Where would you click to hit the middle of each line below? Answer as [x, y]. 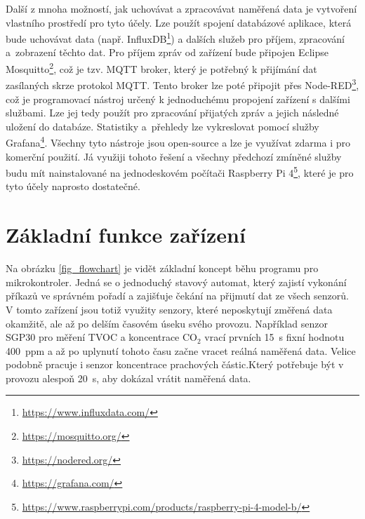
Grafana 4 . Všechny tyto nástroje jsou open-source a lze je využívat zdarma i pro [178, 141]
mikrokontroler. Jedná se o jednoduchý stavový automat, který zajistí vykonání [176, 282]
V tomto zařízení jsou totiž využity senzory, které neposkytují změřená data [169, 309]
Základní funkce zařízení [126, 235]
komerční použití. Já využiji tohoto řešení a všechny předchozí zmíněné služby [174, 156]
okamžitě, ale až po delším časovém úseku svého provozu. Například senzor [167, 323]
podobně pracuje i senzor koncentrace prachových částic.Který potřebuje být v [175, 364]
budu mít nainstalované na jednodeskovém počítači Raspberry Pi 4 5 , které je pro [180, 171]
